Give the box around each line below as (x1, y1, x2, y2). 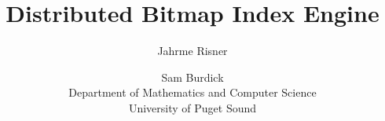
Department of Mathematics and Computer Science (68, 84, 317, 101)
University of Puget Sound (128, 99, 257, 115)
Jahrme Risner (157, 42, 228, 59)
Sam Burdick (161, 68, 224, 85)
